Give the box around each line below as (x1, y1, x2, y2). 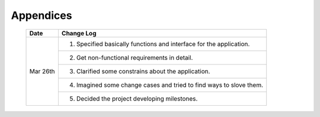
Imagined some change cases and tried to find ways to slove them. (76, 80, 264, 89)
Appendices (11, 9, 72, 22)
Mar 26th (29, 67, 56, 75)
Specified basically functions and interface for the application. (76, 40, 250, 48)
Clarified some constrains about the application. (76, 67, 210, 75)
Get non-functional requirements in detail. (76, 53, 193, 61)
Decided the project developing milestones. (76, 95, 198, 103)
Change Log (61, 29, 97, 37)
